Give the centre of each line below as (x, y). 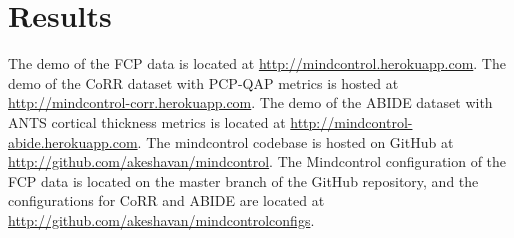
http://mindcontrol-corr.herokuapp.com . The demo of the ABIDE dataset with (250, 102)
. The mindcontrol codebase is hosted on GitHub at (295, 141)
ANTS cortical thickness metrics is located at (147, 121)
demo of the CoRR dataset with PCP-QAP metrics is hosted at (203, 82)
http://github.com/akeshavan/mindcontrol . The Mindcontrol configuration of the (257, 161)
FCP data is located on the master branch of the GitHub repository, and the (243, 180)
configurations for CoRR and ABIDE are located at (166, 200)
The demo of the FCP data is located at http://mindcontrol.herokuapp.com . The (257, 63)
